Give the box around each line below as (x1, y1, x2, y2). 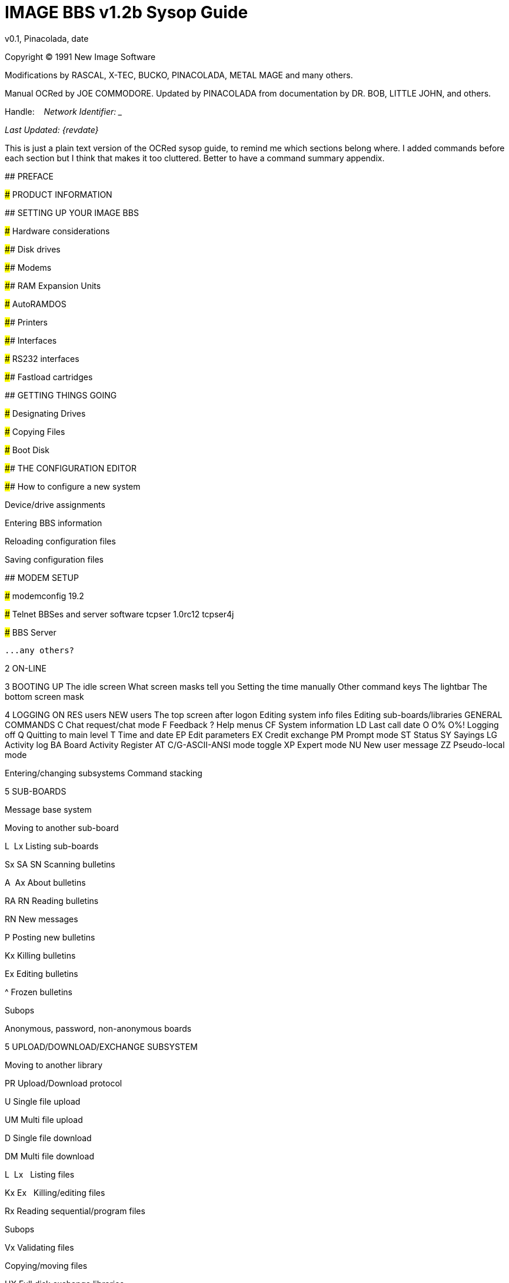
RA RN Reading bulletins (5, 895, 99, 906)
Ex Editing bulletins (5, 968, 78, 979)
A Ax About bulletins (5, 877, 86, 888)
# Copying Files (5, 426, 65, 437)
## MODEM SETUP (5, 572, 79, 583)
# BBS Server (5, 627, 56, 637)
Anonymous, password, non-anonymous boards (5, 1023, 192, 1033)
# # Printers (5, 317, 48, 327)
